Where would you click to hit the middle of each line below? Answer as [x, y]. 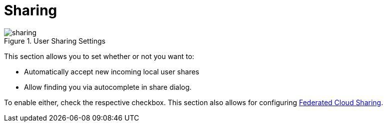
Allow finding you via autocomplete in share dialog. [108, 87]
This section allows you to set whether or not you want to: [99, 56]
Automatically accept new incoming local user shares [112, 71]
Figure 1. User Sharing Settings [55, 41]
